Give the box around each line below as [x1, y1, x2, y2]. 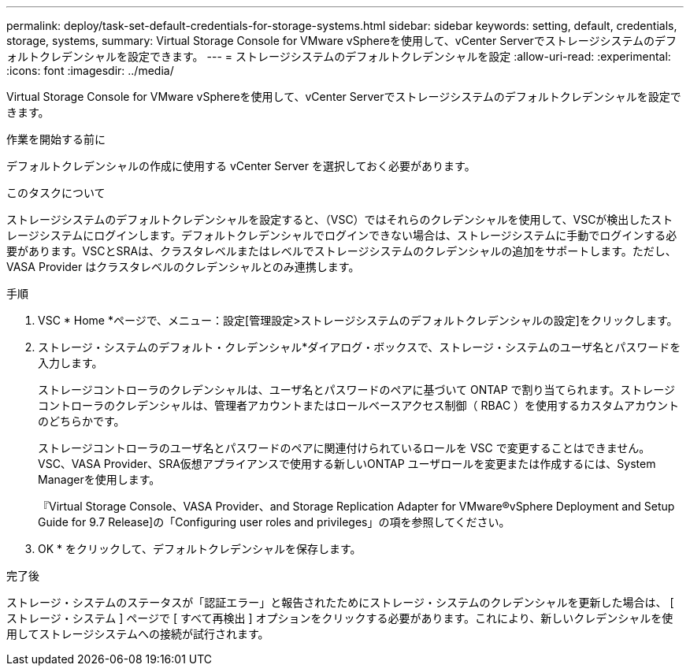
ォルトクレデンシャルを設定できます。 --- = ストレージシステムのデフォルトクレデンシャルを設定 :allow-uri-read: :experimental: [6, 50, 671, 63]
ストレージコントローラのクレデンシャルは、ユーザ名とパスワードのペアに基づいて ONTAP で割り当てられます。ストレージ [38, 383, 675, 396]
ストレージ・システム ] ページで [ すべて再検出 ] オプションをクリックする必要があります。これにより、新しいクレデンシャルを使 [6, 611, 673, 625]
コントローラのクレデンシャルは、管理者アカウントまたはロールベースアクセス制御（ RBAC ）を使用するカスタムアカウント [38, 399, 680, 412]
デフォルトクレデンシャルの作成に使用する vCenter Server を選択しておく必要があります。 [6, 159, 476, 173]
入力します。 [38, 356, 103, 369]
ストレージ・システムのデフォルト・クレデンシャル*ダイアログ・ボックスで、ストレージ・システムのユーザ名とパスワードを [38, 340, 681, 354]
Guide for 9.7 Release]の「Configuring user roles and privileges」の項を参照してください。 [38, 515, 510, 529]
